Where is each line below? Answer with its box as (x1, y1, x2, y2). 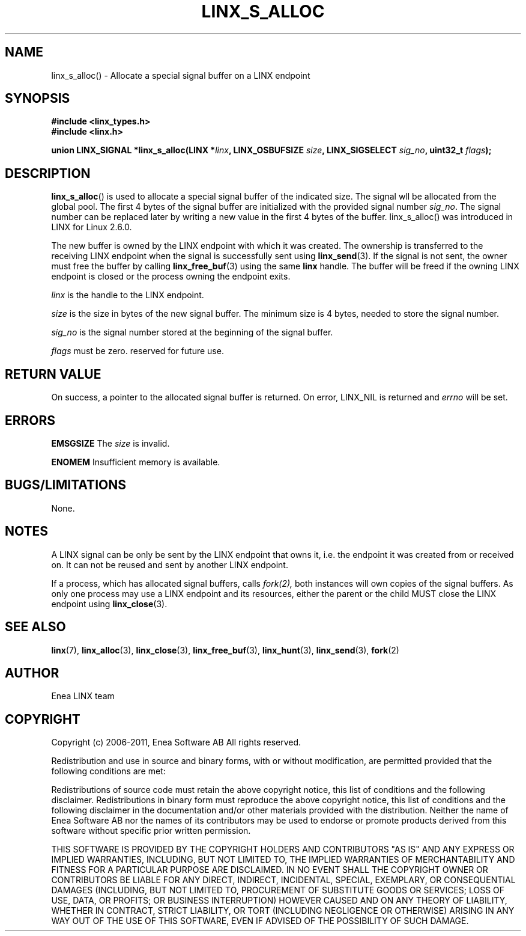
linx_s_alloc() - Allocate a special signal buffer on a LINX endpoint (51, 70, 310, 81)
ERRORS (5, 412, 56, 428)
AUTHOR (5, 665, 59, 681)
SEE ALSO (5, 619, 66, 635)
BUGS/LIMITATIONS (5, 477, 126, 493)
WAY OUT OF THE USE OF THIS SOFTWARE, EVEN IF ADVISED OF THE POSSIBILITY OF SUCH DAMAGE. (51, 916, 469, 926)
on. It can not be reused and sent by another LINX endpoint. (51, 559, 288, 570)
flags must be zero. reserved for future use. (51, 346, 224, 356)
